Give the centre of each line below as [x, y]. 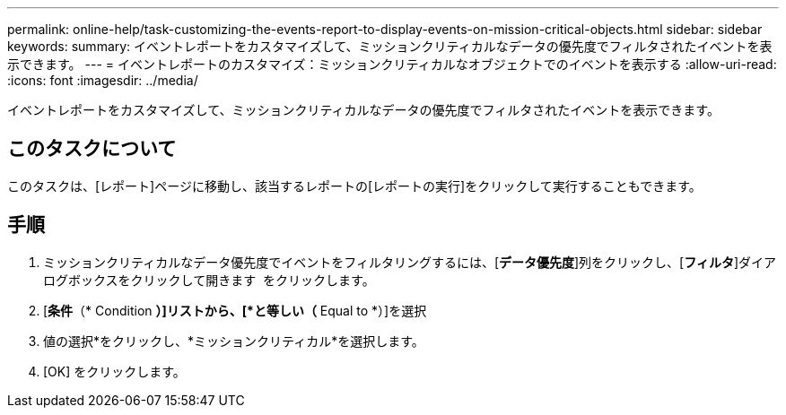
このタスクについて [92, 149]
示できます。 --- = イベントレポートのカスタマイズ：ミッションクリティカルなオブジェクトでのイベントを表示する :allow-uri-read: [392, 64]
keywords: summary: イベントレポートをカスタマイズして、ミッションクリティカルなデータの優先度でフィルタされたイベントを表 [390, 46]
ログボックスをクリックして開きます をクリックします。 [209, 280]
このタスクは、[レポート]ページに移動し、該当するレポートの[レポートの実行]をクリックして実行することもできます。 [354, 186]
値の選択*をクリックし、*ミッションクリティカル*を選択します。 [234, 341]
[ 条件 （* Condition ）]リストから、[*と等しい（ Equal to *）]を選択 [235, 310]
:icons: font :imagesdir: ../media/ [103, 80]
